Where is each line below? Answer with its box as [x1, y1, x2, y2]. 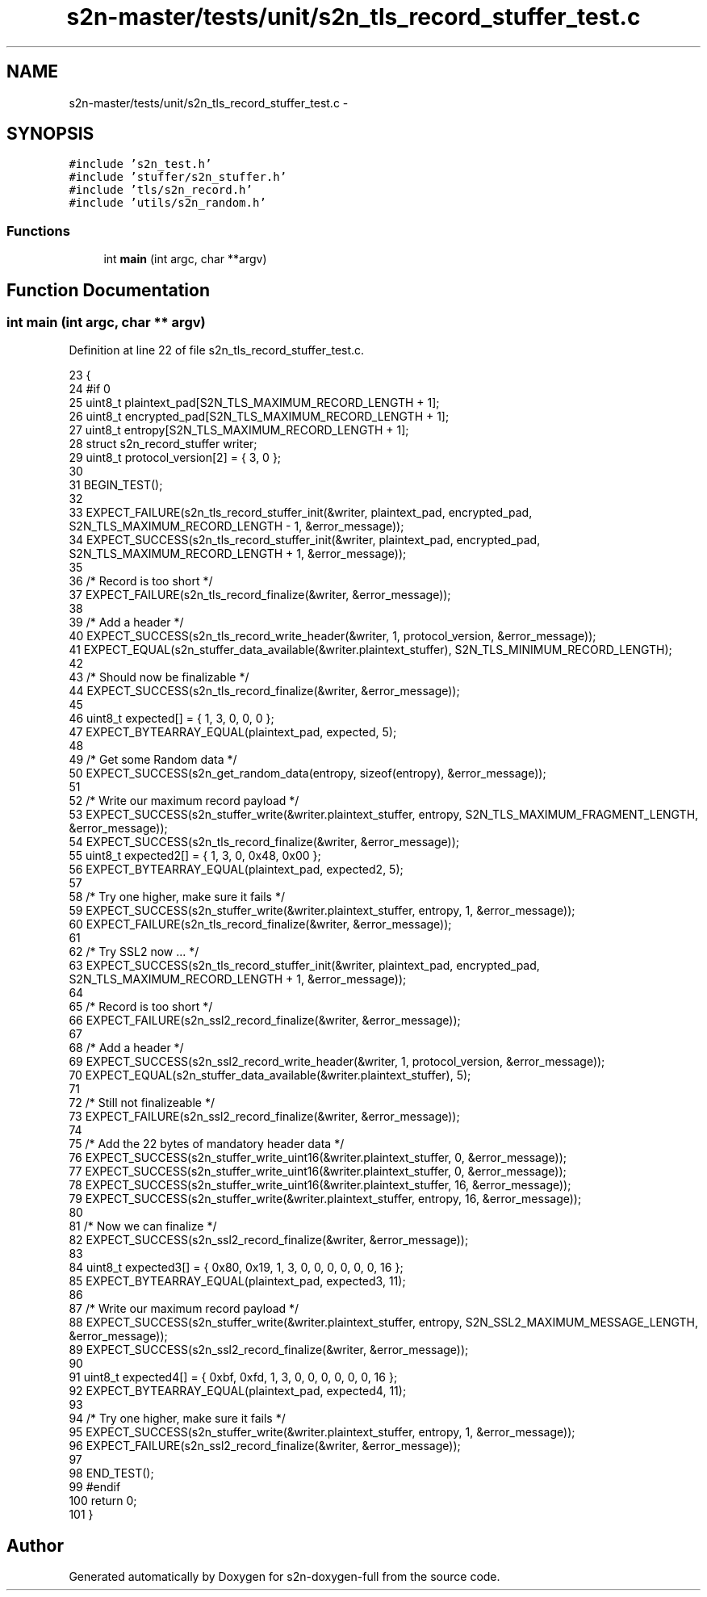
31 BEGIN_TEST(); [69, 478, 163, 493]
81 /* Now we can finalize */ [69, 1219, 217, 1234]
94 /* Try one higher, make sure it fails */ [69, 1411, 286, 1426]
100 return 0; [69, 1494, 137, 1508]
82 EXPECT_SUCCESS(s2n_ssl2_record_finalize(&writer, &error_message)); [69, 1233, 469, 1247]
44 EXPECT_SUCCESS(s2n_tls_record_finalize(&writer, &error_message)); [69, 684, 460, 698]
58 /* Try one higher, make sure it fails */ [69, 890, 285, 904]
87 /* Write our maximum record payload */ [69, 1301, 299, 1316]
